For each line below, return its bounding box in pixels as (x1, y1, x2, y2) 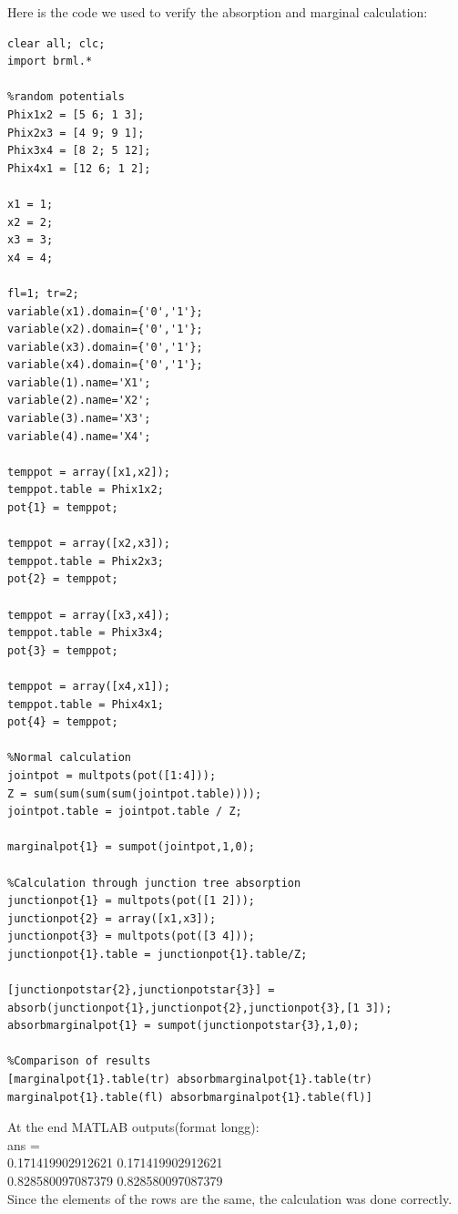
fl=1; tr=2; (7, 286, 79, 300)
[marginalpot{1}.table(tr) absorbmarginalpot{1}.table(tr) (7, 1073, 372, 1086)
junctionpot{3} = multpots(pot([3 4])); (7, 930, 256, 943)
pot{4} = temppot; (7, 715, 118, 729)
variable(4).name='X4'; (7, 429, 151, 443)
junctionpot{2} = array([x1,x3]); (7, 911, 217, 925)
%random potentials (7, 90, 125, 104)
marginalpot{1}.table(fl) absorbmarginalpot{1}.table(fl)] (7, 1090, 372, 1104)
